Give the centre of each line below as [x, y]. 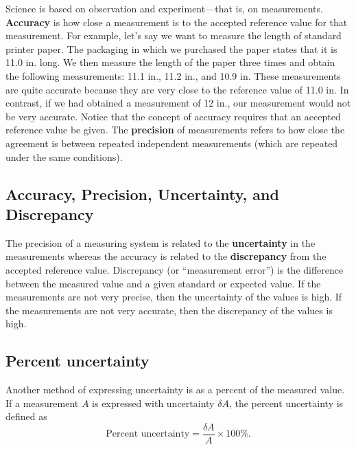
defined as [26, 416]
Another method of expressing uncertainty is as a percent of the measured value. [175, 390]
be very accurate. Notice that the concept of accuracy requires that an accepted [173, 116]
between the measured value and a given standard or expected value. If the [163, 283]
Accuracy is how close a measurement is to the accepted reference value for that [177, 22]
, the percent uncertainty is [286, 403]
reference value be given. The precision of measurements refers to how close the [175, 130]
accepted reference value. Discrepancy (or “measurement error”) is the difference [175, 269]
